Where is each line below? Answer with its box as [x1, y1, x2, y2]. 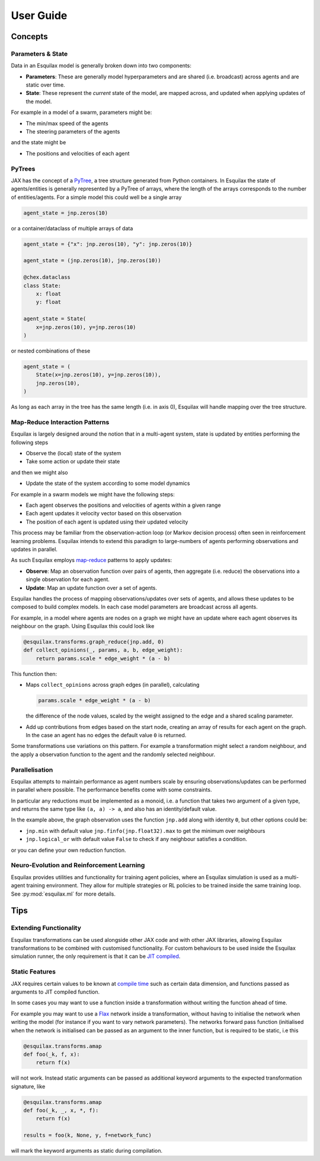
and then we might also [11, 469, 68, 476]
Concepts [11, 31, 48, 42]
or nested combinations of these [11, 347, 91, 354]
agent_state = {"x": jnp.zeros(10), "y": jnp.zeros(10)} [23, 240, 193, 248]
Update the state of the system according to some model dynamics [25, 480, 190, 487]
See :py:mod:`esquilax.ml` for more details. [11, 890, 116, 897]
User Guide [11, 9, 68, 22]
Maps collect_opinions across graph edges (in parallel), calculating [25, 681, 200, 689]
